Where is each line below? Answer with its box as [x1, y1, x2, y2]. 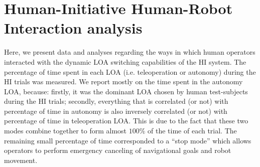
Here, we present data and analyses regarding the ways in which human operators [4, 47, 255, 57]
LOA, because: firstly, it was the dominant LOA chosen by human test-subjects [4, 86, 248, 96]
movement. [4, 154, 38, 165]
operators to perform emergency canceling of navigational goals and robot [4, 145, 231, 155]
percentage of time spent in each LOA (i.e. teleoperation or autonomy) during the [4, 66, 256, 77]
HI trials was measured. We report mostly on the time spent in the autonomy [4, 76, 243, 87]
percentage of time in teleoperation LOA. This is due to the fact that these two [4, 115, 248, 126]
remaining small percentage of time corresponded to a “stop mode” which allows [4, 135, 251, 145]
